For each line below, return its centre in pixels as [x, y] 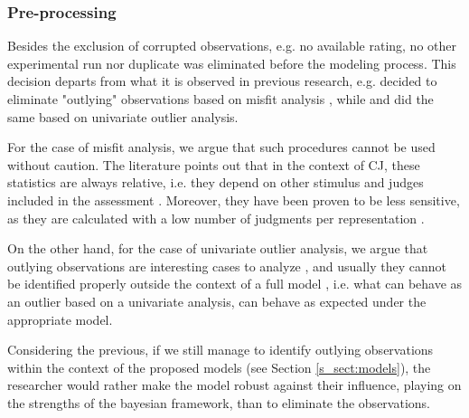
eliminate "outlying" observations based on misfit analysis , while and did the [220, 99]
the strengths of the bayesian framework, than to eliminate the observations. [219, 402]
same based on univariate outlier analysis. [123, 116]
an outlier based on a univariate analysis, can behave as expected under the [217, 301]
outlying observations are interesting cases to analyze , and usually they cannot [227, 266]
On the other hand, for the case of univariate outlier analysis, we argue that [218, 248]
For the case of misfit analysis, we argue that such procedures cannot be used [221, 147]
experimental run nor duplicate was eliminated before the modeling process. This [232, 63]
